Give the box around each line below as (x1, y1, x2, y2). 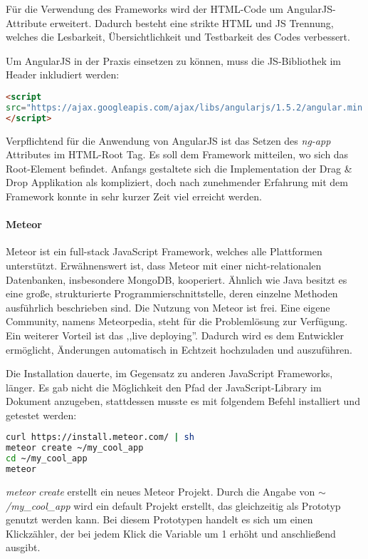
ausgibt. (6, 540, 41, 555)
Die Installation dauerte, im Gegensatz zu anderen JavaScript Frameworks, (6, 366, 333, 381)
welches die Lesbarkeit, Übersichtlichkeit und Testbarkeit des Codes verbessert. (6, 29, 350, 44)
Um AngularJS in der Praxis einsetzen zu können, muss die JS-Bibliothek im (6, 53, 341, 68)
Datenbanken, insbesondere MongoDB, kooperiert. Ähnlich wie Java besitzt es (6, 272, 347, 287)
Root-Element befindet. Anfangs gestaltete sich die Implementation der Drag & (6, 160, 352, 175)
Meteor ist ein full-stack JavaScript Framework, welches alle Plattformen (6, 244, 322, 259)
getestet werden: (6, 407, 77, 422)
